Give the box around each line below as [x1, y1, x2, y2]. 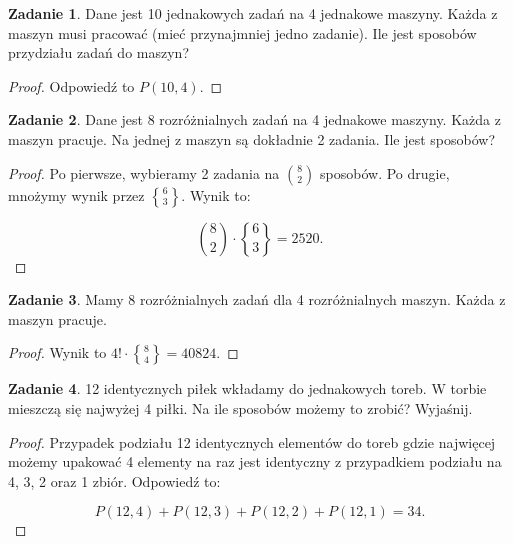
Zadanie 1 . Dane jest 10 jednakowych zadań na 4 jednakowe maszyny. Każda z [8, 3, 498, 23]
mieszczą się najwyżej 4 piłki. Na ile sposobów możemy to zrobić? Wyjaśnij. [8, 397, 473, 418]
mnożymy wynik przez [8, 184, 145, 205]
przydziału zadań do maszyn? [8, 42, 189, 63]
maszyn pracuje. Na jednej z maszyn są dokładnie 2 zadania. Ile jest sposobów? [8, 128, 496, 149]
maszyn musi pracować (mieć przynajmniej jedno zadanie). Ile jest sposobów [8, 22, 477, 43]
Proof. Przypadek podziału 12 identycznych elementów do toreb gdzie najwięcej [8, 431, 496, 452]
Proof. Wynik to [8, 342, 107, 363]
